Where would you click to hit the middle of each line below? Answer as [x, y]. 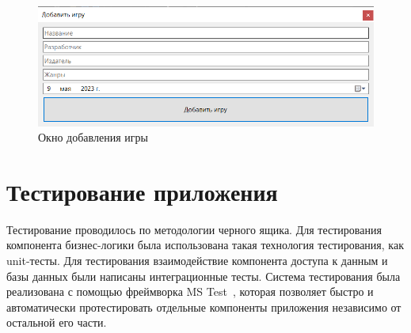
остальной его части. [57, 322]
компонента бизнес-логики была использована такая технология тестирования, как [205, 245]
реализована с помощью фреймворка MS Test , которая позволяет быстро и [190, 291]
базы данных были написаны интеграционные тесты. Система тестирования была [204, 276]
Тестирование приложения [142, 191]
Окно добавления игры [93, 137]
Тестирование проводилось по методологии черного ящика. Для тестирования [194, 229]
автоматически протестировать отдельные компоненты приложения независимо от [204, 307]
